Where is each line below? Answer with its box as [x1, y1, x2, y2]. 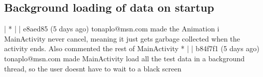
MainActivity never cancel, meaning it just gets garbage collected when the [4, 33, 240, 44]
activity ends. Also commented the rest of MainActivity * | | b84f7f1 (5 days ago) [4, 43, 259, 54]
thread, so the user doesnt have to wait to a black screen [4, 63, 182, 73]
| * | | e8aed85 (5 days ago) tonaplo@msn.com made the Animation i [4, 23, 220, 34]
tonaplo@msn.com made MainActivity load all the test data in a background [4, 53, 245, 63]
